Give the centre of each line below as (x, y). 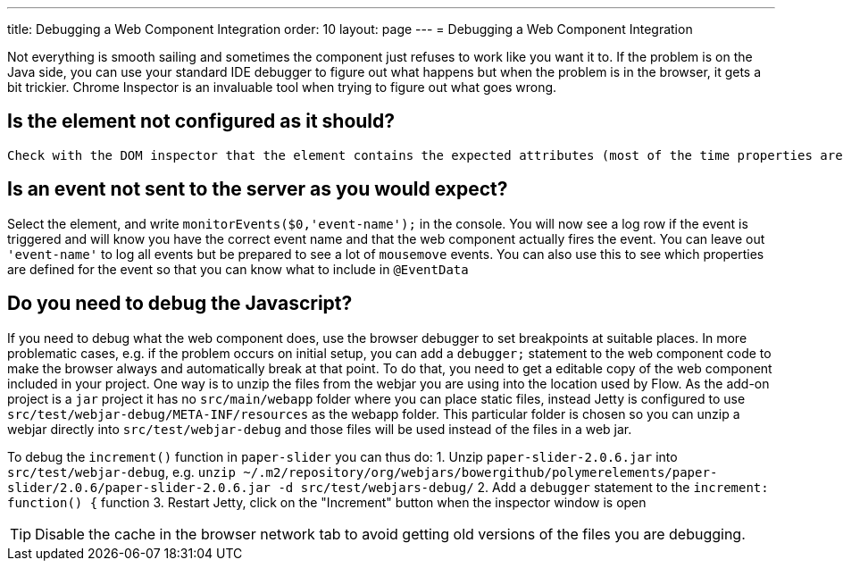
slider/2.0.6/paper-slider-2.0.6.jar (139, 487)
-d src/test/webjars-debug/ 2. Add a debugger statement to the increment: (523, 487)
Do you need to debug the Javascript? (180, 304)
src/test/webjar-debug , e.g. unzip (121, 472)
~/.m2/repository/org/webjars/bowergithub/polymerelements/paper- (480, 472)
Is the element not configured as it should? (201, 121)
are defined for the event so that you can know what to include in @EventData (238, 269)
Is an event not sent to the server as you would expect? (258, 189)
